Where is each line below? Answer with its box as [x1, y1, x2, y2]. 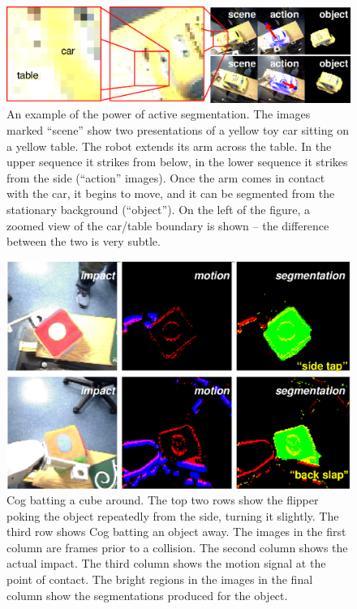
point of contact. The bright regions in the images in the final [6, 571, 313, 588]
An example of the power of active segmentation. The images [6, 105, 311, 122]
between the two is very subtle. [6, 233, 161, 250]
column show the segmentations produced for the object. [6, 586, 288, 603]
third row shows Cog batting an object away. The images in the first [6, 523, 346, 540]
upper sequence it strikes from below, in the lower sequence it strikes [6, 153, 348, 170]
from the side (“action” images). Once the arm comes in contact [6, 169, 325, 186]
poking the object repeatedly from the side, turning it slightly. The [6, 507, 339, 524]
